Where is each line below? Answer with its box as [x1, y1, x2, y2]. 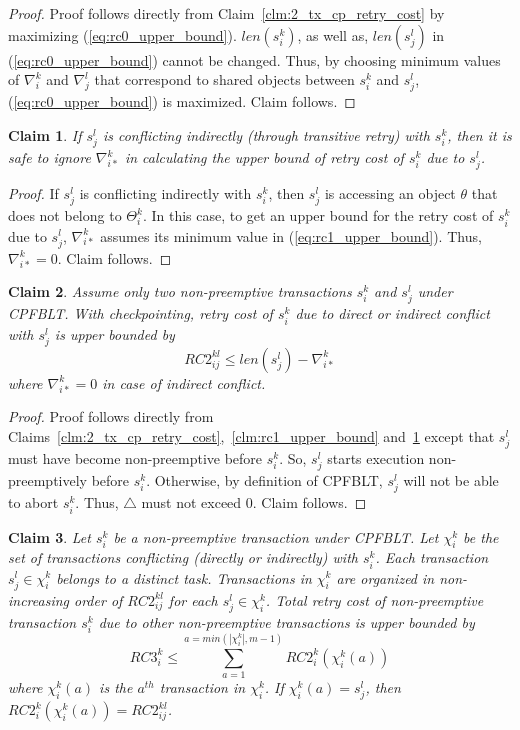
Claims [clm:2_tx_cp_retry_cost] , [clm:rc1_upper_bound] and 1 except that [8, 425, 495, 446]
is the [99, 677, 133, 698]
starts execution [327, 448, 425, 469]
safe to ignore [8, 147, 91, 168]
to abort [8, 492, 59, 513]
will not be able [403, 470, 499, 491]
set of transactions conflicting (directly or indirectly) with [8, 547, 358, 568]
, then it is [447, 124, 512, 145]
